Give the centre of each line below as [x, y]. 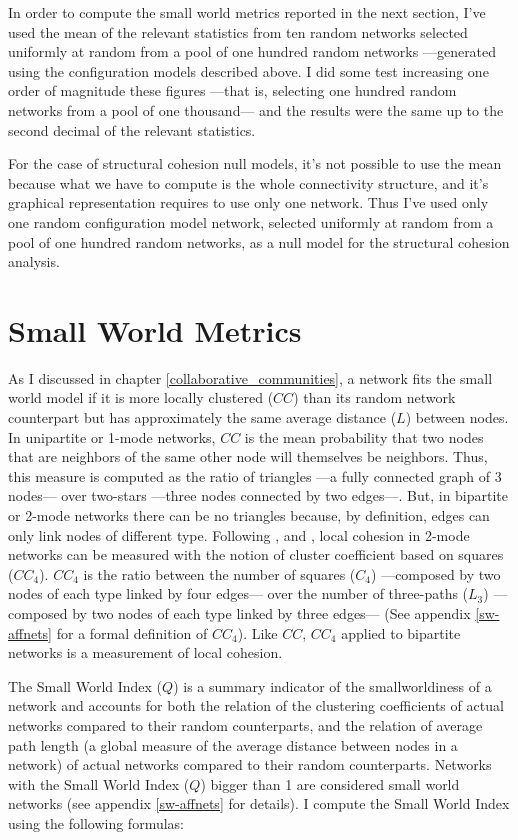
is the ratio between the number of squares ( [219, 573]
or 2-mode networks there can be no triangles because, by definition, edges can [249, 515]
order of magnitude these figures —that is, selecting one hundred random [232, 90]
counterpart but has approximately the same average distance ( [202, 417]
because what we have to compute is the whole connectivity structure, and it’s [248, 182]
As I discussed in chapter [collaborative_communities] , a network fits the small [250, 377]
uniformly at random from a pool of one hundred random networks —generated [252, 51]
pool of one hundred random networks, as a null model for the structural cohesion [259, 241]
